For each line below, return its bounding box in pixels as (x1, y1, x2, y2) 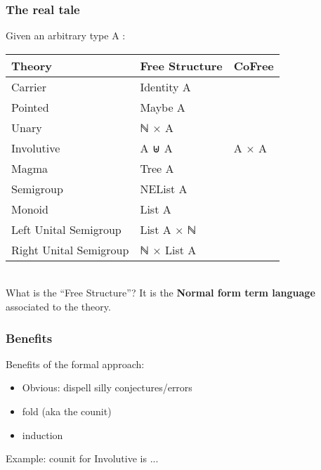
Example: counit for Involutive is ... (6, 451, 159, 466)
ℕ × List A (140, 241, 197, 258)
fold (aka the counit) (22, 404, 112, 418)
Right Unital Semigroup (11, 241, 129, 258)
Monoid (11, 200, 48, 217)
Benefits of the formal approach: (6, 356, 145, 371)
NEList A (140, 180, 188, 197)
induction (22, 427, 63, 442)
